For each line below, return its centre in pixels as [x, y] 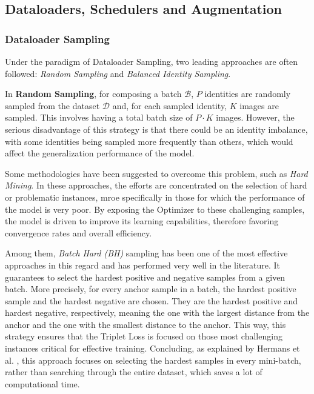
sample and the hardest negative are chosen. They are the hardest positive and [152, 300]
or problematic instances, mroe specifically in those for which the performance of [155, 197]
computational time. [42, 383]
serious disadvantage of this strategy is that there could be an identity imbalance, [156, 129]
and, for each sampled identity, [170, 105]
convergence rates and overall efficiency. [78, 232]
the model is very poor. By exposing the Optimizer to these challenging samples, [155, 209]
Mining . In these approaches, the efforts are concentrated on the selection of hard [156, 185]
